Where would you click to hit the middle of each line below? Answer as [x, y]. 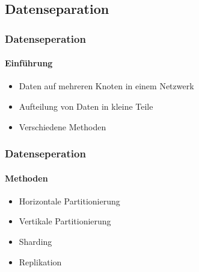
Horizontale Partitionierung [69, 201]
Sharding [35, 242]
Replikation [40, 261]
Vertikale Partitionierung [65, 221]
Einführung [29, 63]
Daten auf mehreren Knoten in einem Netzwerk [106, 86]
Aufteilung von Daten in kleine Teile [86, 106]
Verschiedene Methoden [63, 126]
